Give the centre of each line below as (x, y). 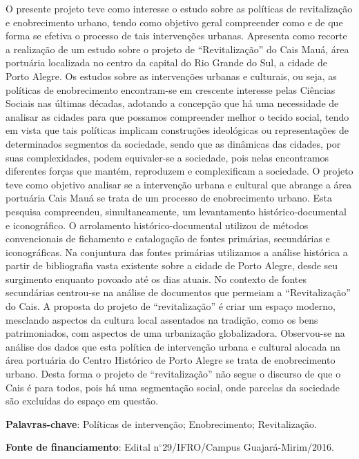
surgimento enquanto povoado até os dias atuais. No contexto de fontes (156, 279)
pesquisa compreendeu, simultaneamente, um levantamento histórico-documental (176, 211)
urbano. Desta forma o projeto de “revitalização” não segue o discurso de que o (173, 374)
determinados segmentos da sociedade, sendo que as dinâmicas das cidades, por (173, 143)
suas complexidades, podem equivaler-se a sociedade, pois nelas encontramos (167, 157)
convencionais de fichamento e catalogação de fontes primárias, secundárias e (168, 238)
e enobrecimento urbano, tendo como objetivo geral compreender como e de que (174, 22)
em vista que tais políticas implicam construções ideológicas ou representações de (177, 130)
